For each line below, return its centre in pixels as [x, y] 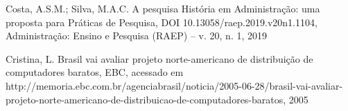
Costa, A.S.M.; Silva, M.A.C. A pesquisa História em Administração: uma [163, 8]
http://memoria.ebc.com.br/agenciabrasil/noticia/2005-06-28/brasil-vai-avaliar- [174, 85]
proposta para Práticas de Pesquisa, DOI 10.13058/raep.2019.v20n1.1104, [162, 22]
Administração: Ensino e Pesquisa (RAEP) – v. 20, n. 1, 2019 [136, 36]
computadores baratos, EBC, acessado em [95, 72]
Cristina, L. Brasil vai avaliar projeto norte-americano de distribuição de [159, 58]
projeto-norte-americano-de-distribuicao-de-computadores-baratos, [146, 99]
